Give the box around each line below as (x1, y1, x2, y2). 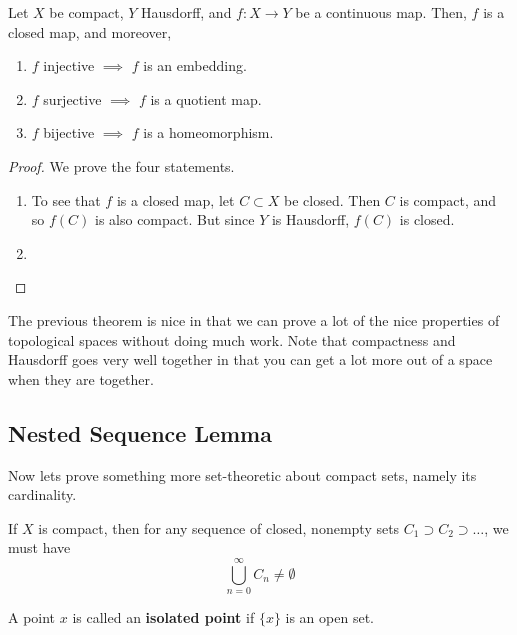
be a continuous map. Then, (295, 2, 467, 22)
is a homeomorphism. (143, 122, 274, 143)
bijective (43, 122, 95, 143)
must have (8, 537, 71, 558)
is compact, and (399, 189, 497, 210)
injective (43, 55, 95, 76)
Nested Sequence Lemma (8, 417, 272, 448)
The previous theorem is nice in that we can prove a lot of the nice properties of (8, 309, 500, 330)
